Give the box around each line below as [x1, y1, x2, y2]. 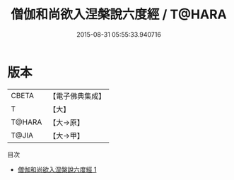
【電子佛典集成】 [49, 91, 106, 101]
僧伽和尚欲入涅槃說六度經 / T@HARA [10, 6, 228, 23]
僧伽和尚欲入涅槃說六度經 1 [17, 165, 97, 174]
